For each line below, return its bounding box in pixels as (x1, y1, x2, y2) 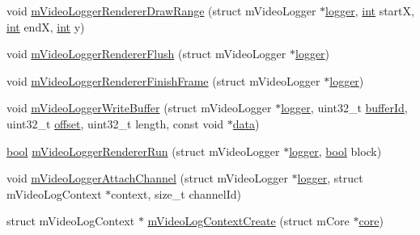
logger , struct (297, 170, 363, 187)
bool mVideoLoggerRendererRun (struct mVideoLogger (6, 142, 280, 159)
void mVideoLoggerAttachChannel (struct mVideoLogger (6, 170, 288, 187)
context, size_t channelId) (111, 185, 241, 202)
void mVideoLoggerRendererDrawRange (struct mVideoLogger (6, 2, 316, 19)
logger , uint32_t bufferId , (281, 99, 408, 116)
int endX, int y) (6, 18, 85, 35)
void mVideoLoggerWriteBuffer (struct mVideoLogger (6, 99, 272, 116)
